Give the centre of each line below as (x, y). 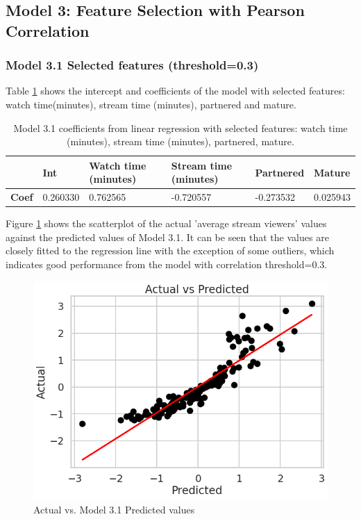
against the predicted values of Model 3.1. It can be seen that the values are (167, 237)
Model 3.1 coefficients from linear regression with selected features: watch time (180, 127)
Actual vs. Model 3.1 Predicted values (114, 509)
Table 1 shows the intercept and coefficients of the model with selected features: (175, 91)
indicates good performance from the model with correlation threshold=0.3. (167, 264)
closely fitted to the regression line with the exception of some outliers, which (170, 250)
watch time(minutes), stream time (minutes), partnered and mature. (151, 104)
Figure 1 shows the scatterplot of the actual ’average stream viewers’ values (166, 223)
